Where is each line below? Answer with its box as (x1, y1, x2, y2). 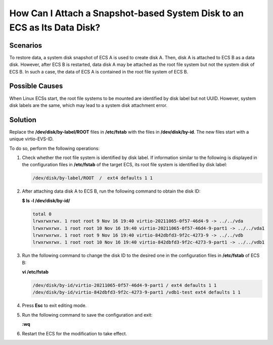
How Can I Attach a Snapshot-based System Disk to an (9, 8, 244, 19)
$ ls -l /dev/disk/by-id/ (22, 198, 70, 204)
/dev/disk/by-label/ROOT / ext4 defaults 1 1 (32, 175, 153, 181)
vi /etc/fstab (22, 269, 49, 275)
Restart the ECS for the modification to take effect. (22, 330, 127, 336)
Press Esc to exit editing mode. (22, 302, 87, 309)
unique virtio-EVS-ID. (9, 136, 54, 142)
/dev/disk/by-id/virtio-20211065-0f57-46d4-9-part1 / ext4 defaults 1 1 (32, 283, 217, 288)
